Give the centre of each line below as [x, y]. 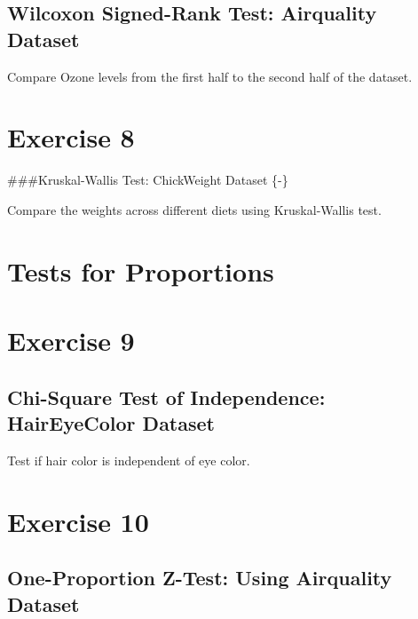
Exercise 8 [71, 137]
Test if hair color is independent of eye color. [129, 460]
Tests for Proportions [141, 270]
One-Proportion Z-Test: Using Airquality [200, 578]
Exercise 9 [71, 341]
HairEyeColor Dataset [111, 423]
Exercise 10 [78, 521]
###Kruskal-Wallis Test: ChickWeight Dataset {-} [148, 180]
